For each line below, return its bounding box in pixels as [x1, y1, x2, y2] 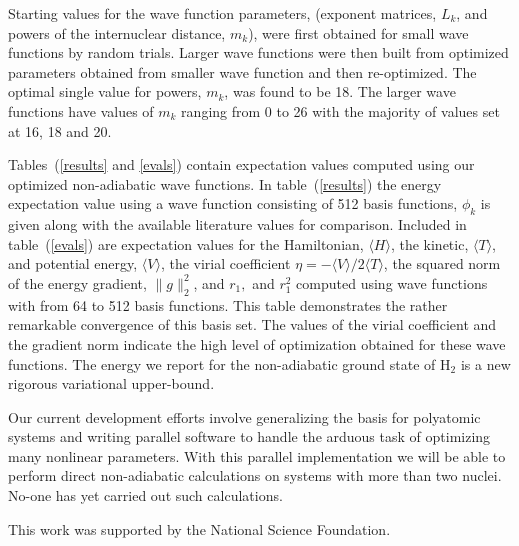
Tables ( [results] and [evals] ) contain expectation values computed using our [8, 154, 475, 175]
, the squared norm [383, 253, 501, 274]
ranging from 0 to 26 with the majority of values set [181, 100, 500, 121]
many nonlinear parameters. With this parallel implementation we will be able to [8, 445, 506, 466]
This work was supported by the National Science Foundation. [8, 518, 391, 539]
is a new [460, 353, 511, 374]
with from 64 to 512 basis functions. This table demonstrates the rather [8, 294, 448, 315]
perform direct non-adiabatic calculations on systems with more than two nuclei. [8, 465, 502, 486]
